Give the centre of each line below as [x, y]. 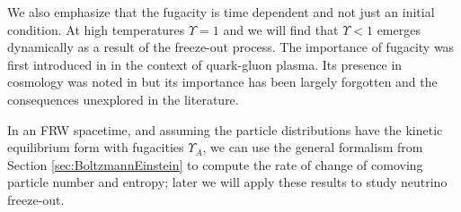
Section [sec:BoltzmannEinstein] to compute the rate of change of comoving [215, 164]
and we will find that [281, 29]
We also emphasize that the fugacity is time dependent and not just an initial [221, 12]
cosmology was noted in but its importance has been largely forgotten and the [222, 82]
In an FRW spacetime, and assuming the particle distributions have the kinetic [225, 129]
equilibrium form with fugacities [96, 147]
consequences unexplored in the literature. [123, 99]
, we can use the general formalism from [313, 147]
